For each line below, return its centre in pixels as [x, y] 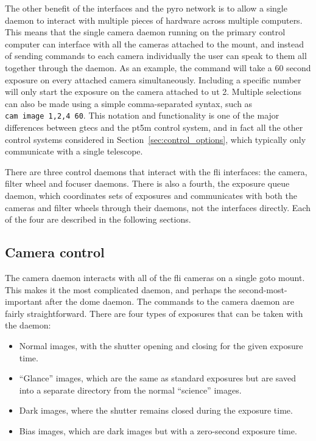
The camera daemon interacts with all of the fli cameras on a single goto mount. [155, 277]
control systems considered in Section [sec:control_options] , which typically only [156, 139]
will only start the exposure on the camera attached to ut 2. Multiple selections [153, 92]
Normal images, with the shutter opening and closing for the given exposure [161, 345]
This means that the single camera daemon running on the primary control [145, 32]
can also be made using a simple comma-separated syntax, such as [129, 103]
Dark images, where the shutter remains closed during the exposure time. [156, 410]
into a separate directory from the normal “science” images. [130, 390]
